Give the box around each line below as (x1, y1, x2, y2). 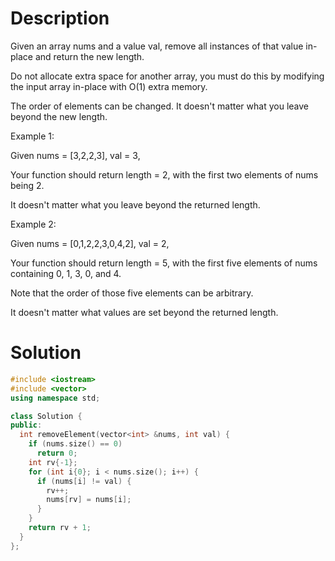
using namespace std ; (10, 393, 101, 403)
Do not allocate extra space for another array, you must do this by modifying (10, 70, 325, 82)
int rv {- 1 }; (28, 457, 78, 467)
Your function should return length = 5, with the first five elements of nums (10, 257, 318, 269)
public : (10, 420, 43, 431)
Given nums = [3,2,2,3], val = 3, (10, 149, 141, 161)
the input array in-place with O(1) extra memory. (10, 80, 208, 92)
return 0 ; (36, 448, 78, 458)
